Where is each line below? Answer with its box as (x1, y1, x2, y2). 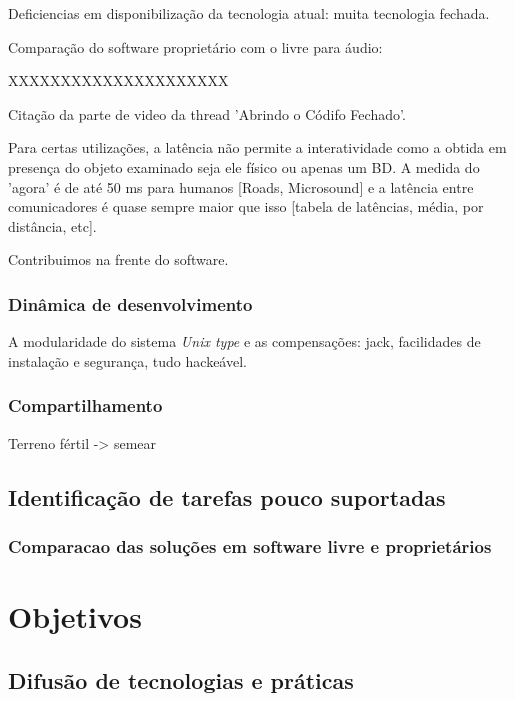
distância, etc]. (8, 215, 97, 236)
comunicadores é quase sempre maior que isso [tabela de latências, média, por (8, 196, 484, 217)
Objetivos (8, 595, 142, 636)
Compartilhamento (8, 393, 163, 418)
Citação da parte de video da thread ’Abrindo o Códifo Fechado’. (8, 103, 406, 124)
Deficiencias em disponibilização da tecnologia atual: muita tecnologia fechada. (8, 3, 490, 23)
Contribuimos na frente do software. (8, 249, 229, 270)
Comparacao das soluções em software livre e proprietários (8, 533, 492, 558)
